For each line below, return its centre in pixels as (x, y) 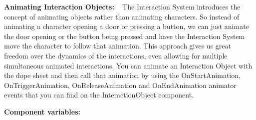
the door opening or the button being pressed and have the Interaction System (125, 36)
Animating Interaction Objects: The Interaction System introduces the (122, 6)
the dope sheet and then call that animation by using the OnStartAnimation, (122, 75)
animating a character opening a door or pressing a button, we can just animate (127, 26)
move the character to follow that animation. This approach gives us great (118, 46)
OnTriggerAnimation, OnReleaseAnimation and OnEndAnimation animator (120, 85)
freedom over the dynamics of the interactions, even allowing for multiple (116, 55)
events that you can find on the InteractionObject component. (99, 95)
